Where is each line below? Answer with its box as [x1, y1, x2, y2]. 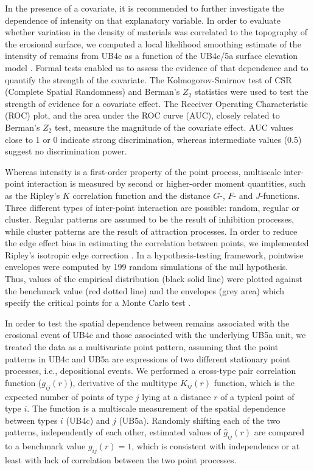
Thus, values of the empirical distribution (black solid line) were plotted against [5, 272, 302, 285]
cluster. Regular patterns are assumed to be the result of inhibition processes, [5, 213, 295, 226]
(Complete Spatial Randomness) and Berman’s [5, 85, 180, 98]
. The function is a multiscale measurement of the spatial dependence [27, 402, 285, 415]
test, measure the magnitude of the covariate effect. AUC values [55, 120, 293, 133]
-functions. [260, 188, 300, 201]
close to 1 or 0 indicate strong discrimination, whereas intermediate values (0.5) [5, 133, 302, 145]
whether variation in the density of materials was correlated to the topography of [5, 26, 308, 38]
